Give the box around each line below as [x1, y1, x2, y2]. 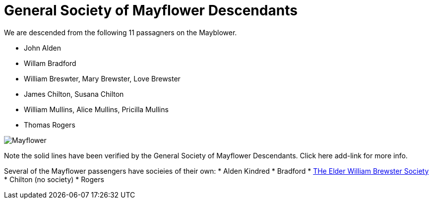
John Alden [24, 43, 61, 52]
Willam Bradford [24, 59, 76, 68]
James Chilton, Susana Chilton [24, 89, 124, 98]
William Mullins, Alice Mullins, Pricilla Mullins [24, 105, 169, 114]
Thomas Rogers [24, 120, 75, 129]
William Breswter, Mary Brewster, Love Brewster [24, 74, 181, 83]
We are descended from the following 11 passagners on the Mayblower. [4, 28, 237, 37]
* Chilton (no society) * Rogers [4, 175, 104, 184]
